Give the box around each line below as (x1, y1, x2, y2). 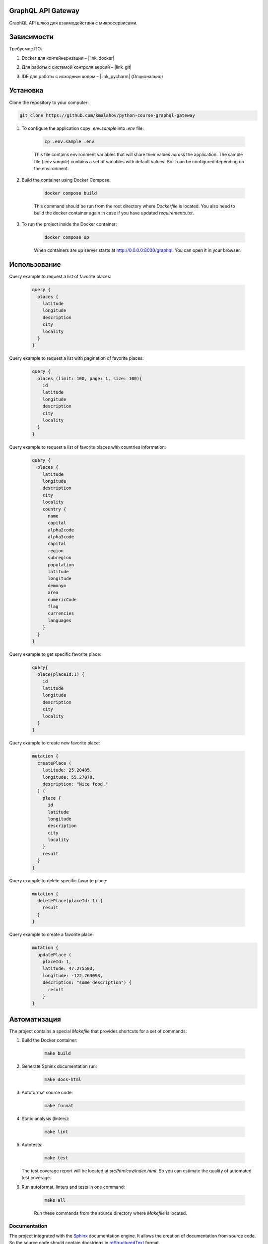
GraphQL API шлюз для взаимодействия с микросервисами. (9, 20, 137, 26)
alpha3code (48, 534, 74, 540)
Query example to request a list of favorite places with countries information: (9, 444, 166, 450)
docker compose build (44, 190, 97, 196)
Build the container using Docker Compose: (21, 177, 111, 183)
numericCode (48, 597, 77, 602)
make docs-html (44, 1077, 81, 1082)
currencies (48, 611, 74, 617)
